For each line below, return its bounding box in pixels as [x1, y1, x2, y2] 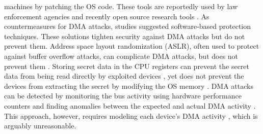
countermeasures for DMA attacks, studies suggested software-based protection [4, 21, 251, 31]
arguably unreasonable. [4, 120, 76, 131]
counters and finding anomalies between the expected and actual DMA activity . [4, 100, 256, 111]
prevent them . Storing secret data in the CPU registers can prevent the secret [4, 60, 250, 71]
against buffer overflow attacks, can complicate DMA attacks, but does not [4, 50, 239, 61]
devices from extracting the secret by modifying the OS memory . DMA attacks [4, 80, 253, 91]
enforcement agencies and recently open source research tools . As [4, 11, 209, 21]
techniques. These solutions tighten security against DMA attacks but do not [4, 30, 245, 41]
